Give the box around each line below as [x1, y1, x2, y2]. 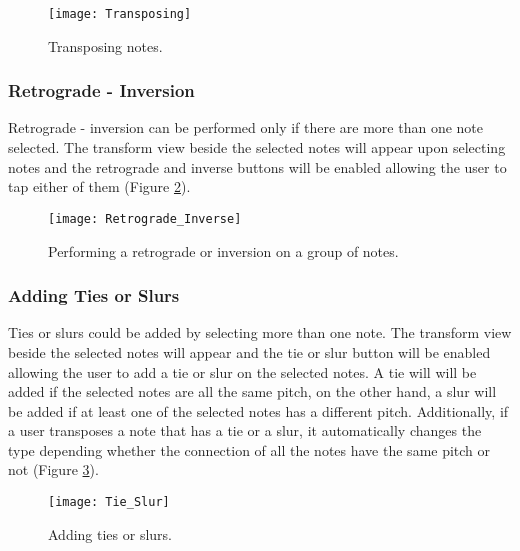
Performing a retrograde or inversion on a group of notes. [48, 240, 399, 261]
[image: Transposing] [48, 7, 192, 21]
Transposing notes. [48, 35, 163, 56]
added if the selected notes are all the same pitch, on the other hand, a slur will [8, 381, 497, 402]
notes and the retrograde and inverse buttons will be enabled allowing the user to [8, 156, 507, 177]
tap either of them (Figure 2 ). [8, 176, 191, 197]
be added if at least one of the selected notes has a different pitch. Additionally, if [8, 400, 509, 421]
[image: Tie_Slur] [48, 495, 170, 510]
